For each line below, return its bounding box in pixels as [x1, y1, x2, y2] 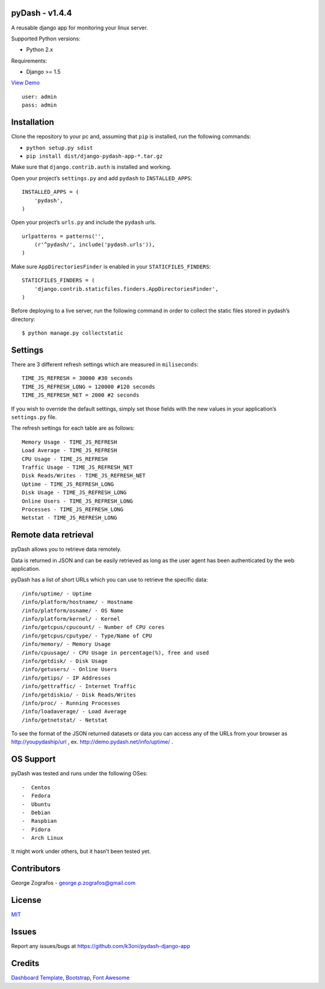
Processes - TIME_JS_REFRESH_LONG [22, 506, 123, 513]
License [11, 895, 42, 905]
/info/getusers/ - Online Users [22, 666, 117, 673]
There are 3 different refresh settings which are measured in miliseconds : [11, 361, 199, 368]
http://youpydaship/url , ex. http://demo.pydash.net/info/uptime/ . [11, 738, 173, 746]
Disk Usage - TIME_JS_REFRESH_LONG [22, 489, 127, 496]
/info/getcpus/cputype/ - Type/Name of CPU [22, 632, 152, 639]
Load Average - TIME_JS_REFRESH [22, 447, 117, 454]
